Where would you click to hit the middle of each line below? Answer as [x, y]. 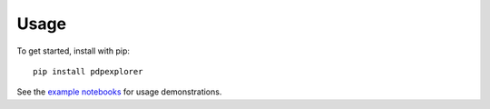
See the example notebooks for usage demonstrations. [119, 92]
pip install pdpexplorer [88, 71]
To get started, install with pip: [73, 51]
